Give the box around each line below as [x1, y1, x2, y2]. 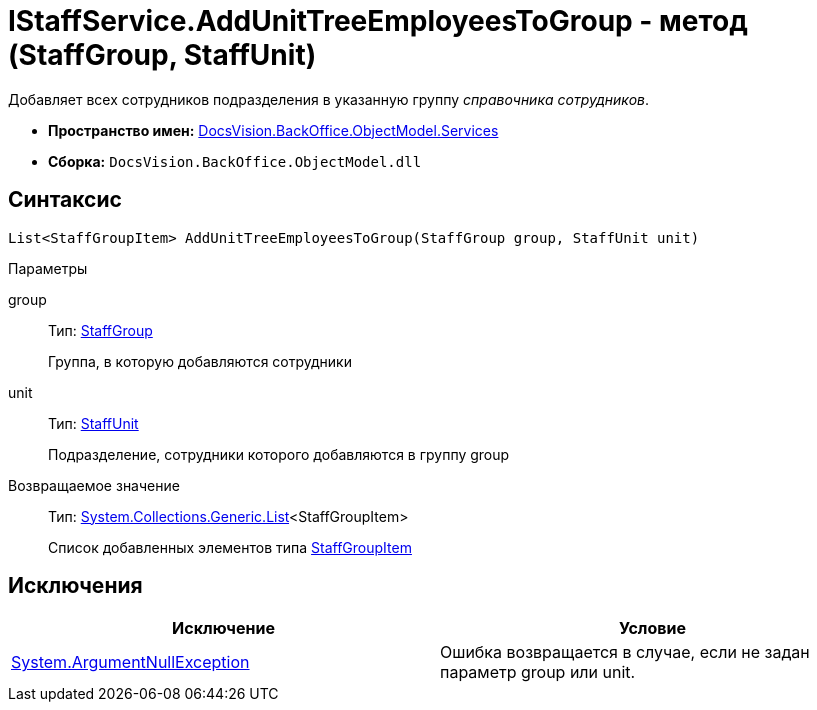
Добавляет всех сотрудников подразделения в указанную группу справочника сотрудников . [8, 90, 650, 108]
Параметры [8, 259, 88, 277]
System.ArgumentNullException [11, 652, 250, 673]
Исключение [172, 618, 275, 639]
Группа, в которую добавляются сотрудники [48, 352, 352, 370]
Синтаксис [8, 187, 122, 213]
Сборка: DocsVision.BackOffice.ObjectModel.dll [48, 152, 422, 170]
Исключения [8, 573, 143, 599]
